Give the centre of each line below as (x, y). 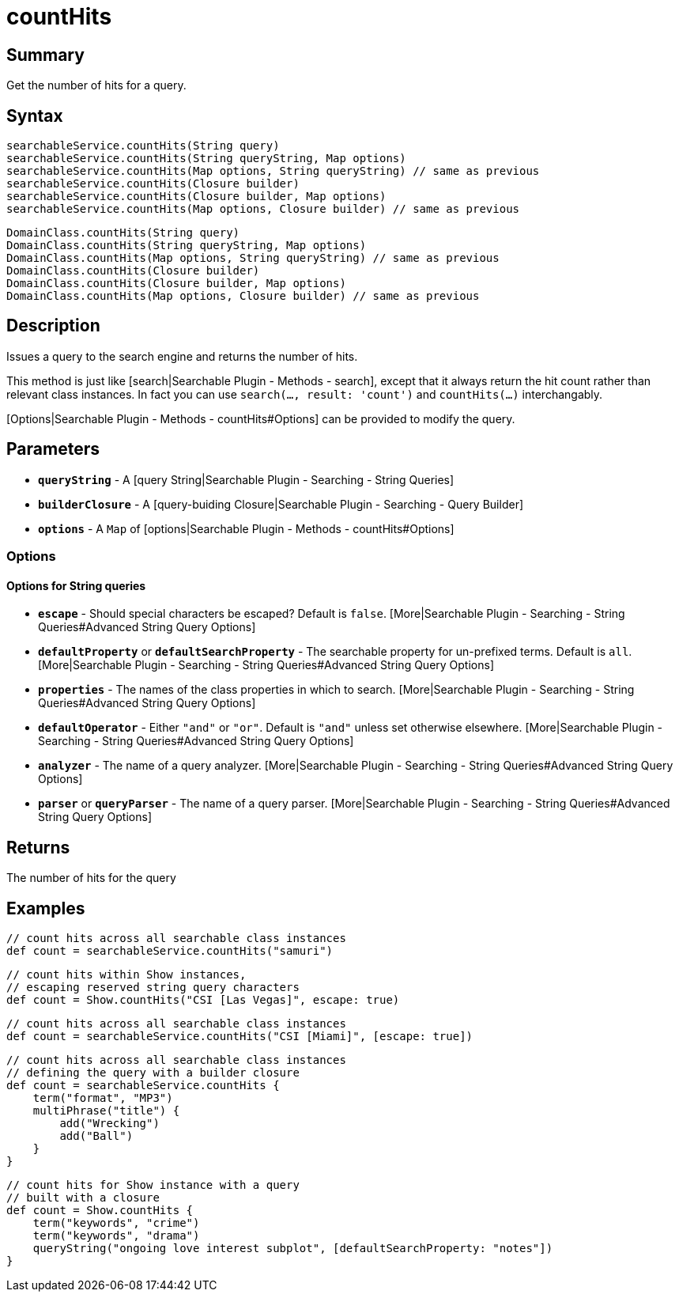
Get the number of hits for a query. (96, 85)
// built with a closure (83, 1197)
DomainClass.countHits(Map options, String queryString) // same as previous (253, 258)
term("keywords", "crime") (116, 1222)
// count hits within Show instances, (126, 974)
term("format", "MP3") (103, 1097)
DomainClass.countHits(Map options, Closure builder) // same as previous (243, 296)
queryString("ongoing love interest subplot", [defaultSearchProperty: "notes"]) (293, 1248)
